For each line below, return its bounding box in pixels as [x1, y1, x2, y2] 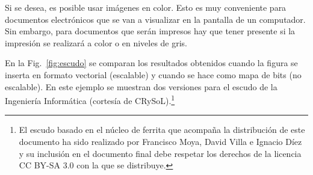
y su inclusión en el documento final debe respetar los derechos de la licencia [19, 147, 302, 159]
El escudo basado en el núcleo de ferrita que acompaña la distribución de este [19, 123, 305, 136]
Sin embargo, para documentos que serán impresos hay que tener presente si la [5, 25, 296, 37]
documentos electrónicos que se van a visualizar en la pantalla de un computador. [5, 13, 306, 25]
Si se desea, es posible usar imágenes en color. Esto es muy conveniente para [5, 1, 287, 13]
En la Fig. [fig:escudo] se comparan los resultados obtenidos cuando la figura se [5, 57, 298, 69]
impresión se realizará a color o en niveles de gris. [5, 36, 188, 49]
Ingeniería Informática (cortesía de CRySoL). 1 [5, 93, 175, 106]
